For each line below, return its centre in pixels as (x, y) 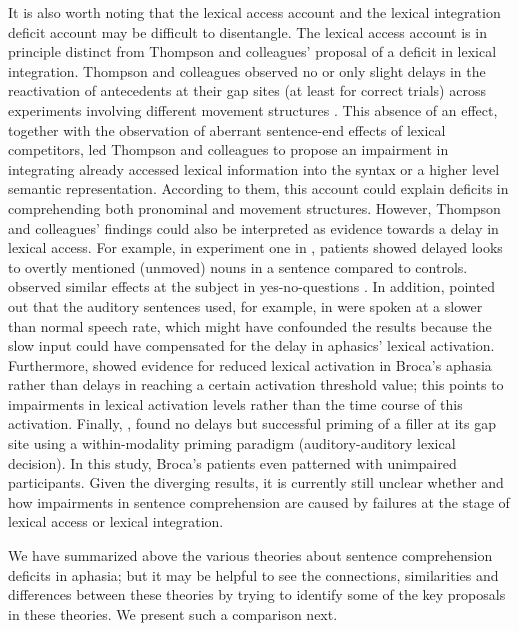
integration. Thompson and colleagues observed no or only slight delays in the (247, 70)
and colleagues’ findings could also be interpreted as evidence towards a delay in (253, 227)
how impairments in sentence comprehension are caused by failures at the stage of (259, 501)
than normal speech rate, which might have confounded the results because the (250, 325)
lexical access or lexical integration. (116, 521)
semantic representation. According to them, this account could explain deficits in (258, 188)
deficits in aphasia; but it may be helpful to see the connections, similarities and (253, 574)
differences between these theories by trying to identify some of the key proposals (257, 594)
